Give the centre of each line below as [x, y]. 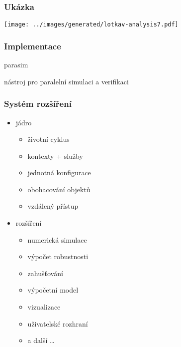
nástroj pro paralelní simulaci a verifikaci [66, 81]
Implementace [33, 46]
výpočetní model [53, 290]
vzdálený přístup [53, 206]
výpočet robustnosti [58, 256]
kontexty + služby [55, 156]
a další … [41, 340]
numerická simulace [57, 239]
